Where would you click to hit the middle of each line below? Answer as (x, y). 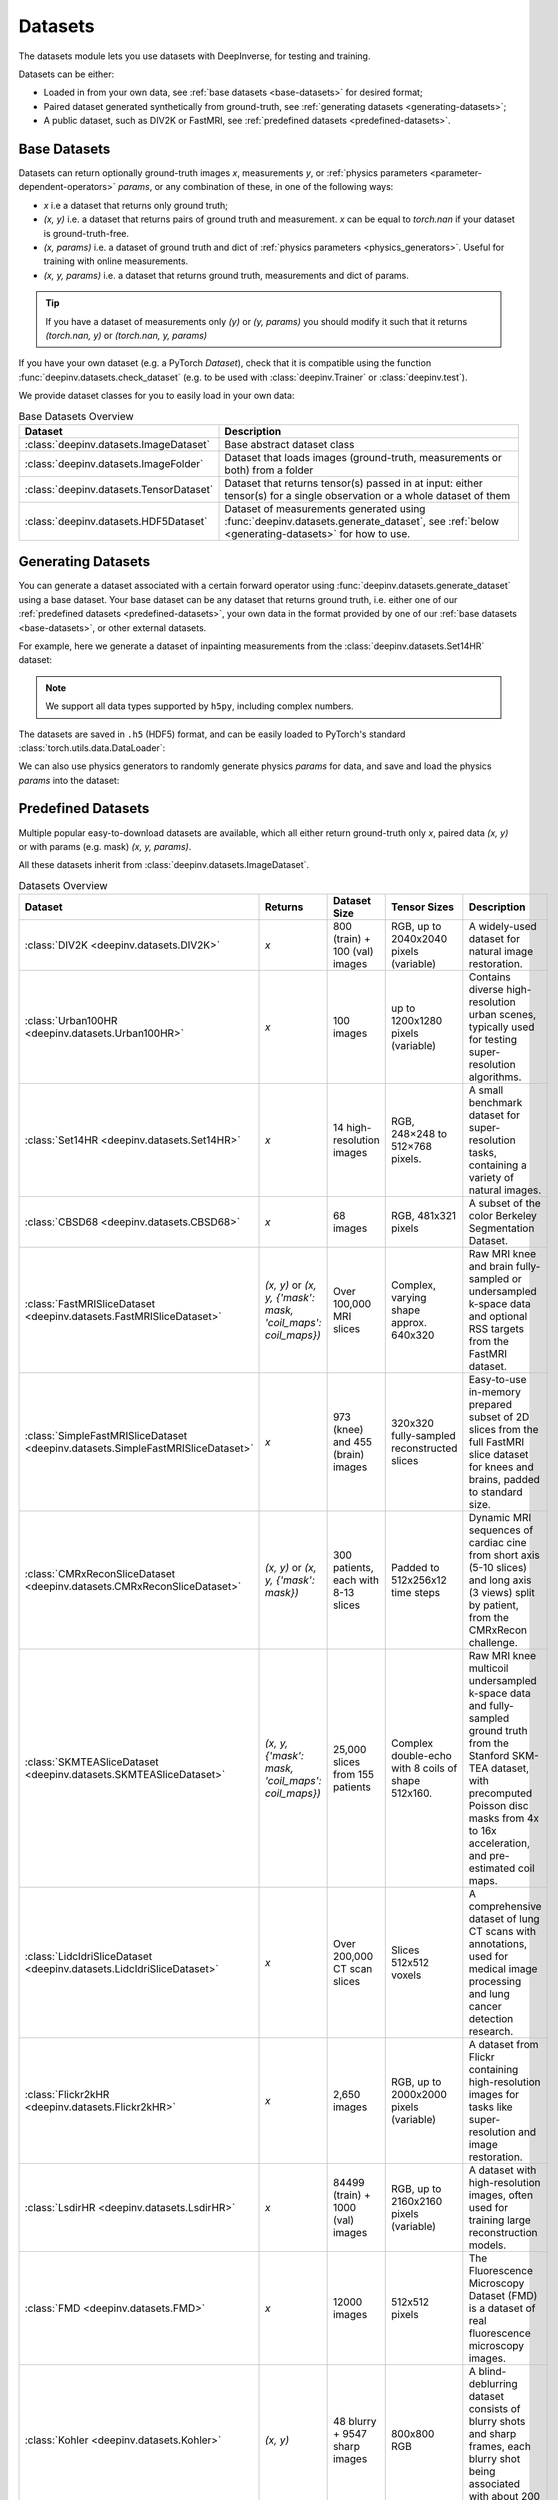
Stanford (489, 1756)
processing (495, 1982)
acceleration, (499, 1843)
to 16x (482, 1831)
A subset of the (505, 1203)
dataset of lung (504, 1919)
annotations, (498, 1944)
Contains (490, 977)
